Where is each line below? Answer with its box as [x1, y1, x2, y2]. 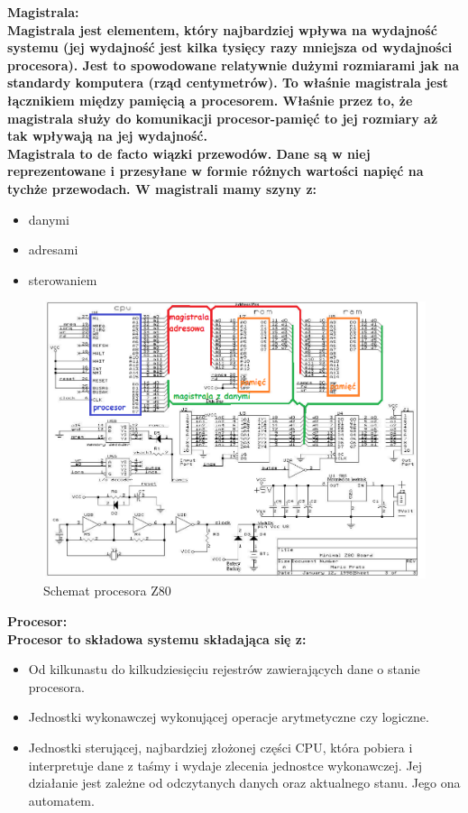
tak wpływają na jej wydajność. [7, 126, 207, 145]
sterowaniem [28, 270, 97, 289]
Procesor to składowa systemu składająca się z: [7, 629, 307, 648]
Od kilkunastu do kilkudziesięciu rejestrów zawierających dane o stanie [28, 660, 420, 679]
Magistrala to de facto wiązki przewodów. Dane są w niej [7, 143, 371, 162]
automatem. [28, 790, 95, 809]
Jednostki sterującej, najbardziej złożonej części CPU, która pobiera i [28, 738, 413, 757]
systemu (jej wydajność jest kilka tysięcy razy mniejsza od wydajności [7, 38, 453, 57]
